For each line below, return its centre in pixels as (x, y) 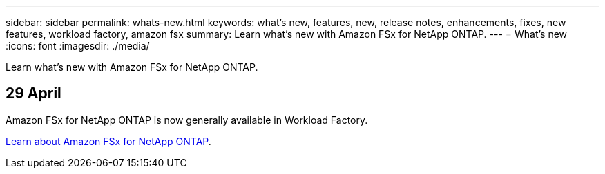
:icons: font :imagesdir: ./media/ (78, 46)
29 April (33, 94)
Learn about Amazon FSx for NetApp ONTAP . (108, 141)
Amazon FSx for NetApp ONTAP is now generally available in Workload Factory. (187, 120)
